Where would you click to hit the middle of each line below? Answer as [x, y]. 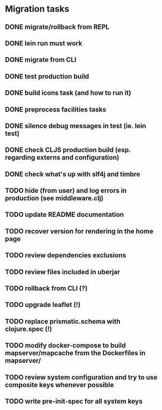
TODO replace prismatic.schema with [63, 321]
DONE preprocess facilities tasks [56, 110]
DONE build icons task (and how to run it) [68, 93]
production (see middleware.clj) [54, 198]
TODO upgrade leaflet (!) [43, 305]
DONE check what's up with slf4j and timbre [73, 174]
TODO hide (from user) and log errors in [66, 191]
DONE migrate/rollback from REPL [57, 27]
